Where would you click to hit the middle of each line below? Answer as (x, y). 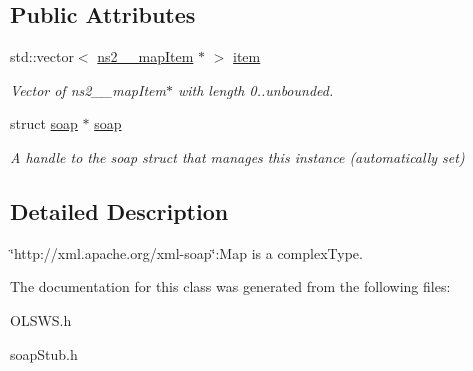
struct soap (44, 123)
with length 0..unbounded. (255, 89)
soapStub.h (44, 353)
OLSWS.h (41, 319)
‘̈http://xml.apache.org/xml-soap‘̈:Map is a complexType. (186, 252)
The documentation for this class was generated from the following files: (230, 286)
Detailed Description (119, 210)
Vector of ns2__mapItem (88, 89)
